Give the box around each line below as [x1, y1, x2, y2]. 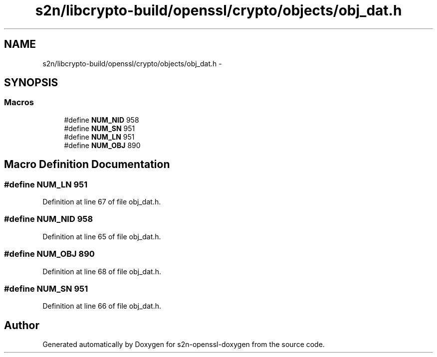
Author [4, 319, 39, 332]
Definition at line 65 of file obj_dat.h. [42, 232, 161, 241]
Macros [4, 97, 34, 108]
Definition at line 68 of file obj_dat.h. [42, 267, 161, 276]
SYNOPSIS [4, 76, 58, 89]
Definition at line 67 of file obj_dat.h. [42, 197, 161, 206]
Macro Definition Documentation [4, 158, 170, 171]
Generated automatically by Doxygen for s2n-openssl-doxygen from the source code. [42, 340, 325, 349]
